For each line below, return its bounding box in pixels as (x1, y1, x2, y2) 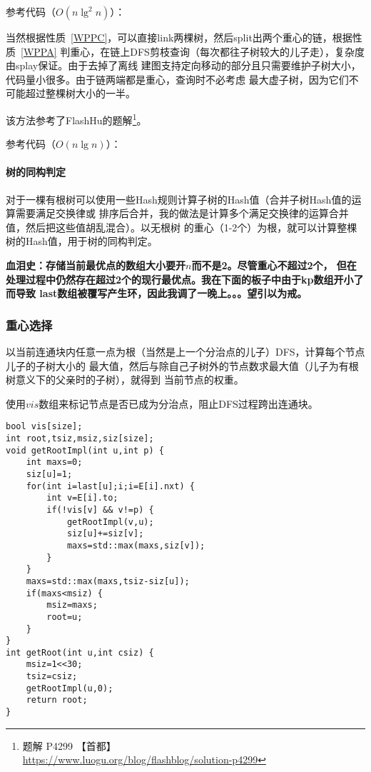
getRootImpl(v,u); (66, 516, 154, 527)
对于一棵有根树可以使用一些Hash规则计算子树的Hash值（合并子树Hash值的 (6, 191, 352, 206)
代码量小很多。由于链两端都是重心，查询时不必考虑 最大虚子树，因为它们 (6, 71, 349, 86)
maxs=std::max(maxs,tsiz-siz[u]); (26, 576, 190, 586)
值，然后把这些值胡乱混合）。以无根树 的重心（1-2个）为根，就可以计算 (6, 219, 337, 234)
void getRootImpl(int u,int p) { (6, 445, 164, 456)
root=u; (46, 611, 83, 622)
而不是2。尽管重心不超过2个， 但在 (191, 257, 357, 272)
